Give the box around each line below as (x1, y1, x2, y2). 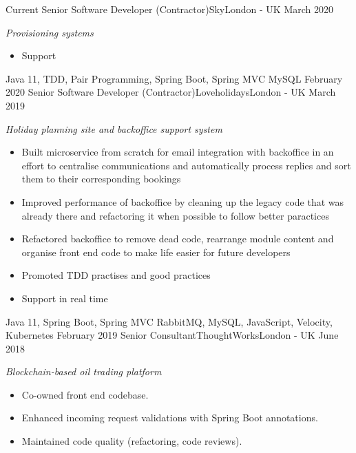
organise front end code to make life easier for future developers (21, 244, 291, 259)
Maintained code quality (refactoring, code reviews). (21, 434, 242, 448)
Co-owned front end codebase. (21, 387, 149, 401)
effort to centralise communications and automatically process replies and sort (21, 158, 351, 172)
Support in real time (21, 291, 108, 305)
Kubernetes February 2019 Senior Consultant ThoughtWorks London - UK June (6, 328, 339, 342)
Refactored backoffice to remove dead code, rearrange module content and (21, 231, 334, 246)
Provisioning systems (6, 25, 94, 39)
